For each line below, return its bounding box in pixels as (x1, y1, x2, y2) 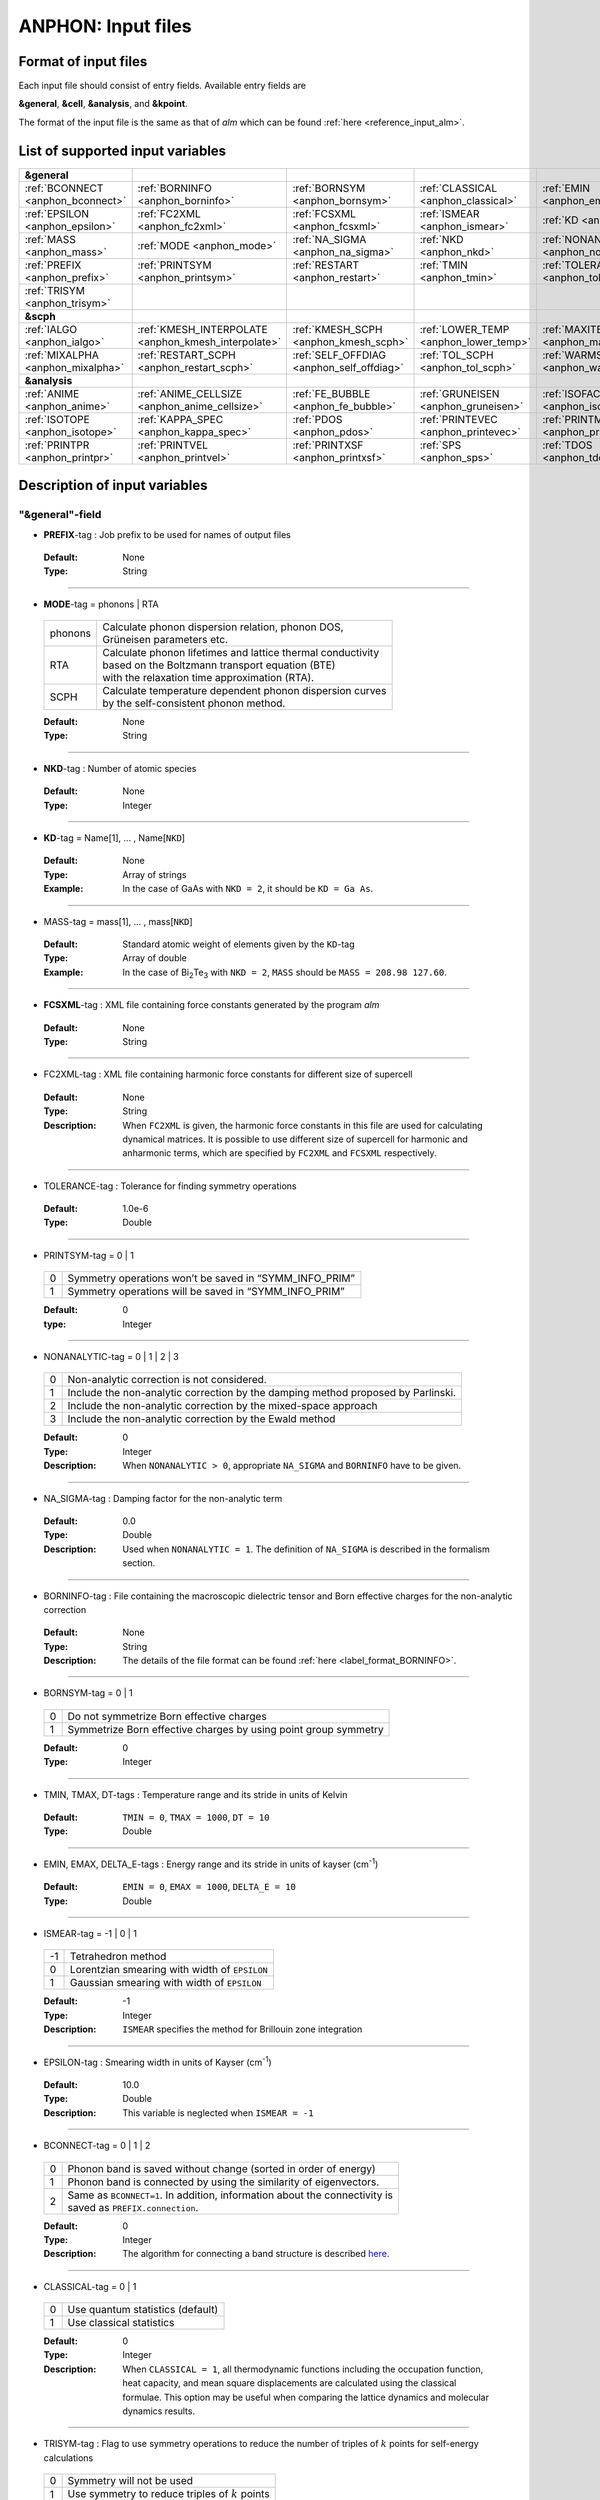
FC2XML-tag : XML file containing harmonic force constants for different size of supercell (43, 1068, 413, 1080)
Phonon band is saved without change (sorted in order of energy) (67, 2161, 376, 2175)
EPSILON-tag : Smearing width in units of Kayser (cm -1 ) (43, 2054, 272, 2068)
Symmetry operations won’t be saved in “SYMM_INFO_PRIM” (67, 1271, 355, 1285)
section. (122, 1557, 156, 1569)
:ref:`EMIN (541, 181, 590, 195)
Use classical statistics (67, 2316, 175, 2330)
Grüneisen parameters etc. (102, 633, 229, 647)
